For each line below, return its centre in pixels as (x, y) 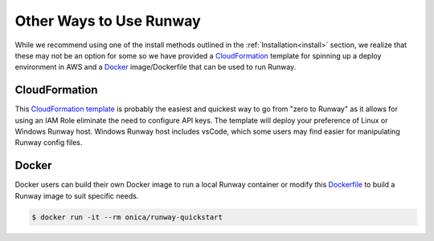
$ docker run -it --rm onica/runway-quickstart (127, 217)
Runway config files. (49, 143)
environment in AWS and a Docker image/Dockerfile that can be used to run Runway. (156, 67)
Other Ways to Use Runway (108, 21)
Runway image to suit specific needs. (77, 195)
